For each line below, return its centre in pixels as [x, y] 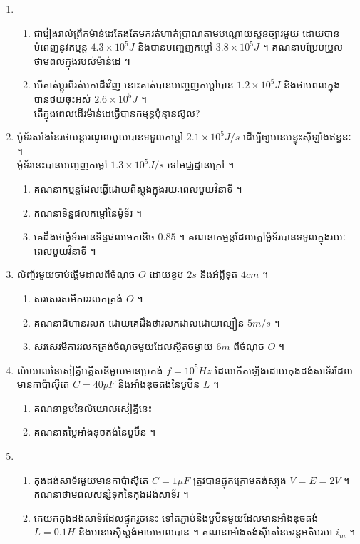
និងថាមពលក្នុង [312, 84]
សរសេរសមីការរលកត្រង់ [78, 298]
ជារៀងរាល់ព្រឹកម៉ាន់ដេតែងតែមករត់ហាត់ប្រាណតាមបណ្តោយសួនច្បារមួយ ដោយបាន [187, 32]
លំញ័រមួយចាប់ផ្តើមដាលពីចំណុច [76, 274]
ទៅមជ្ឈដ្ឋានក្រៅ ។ [201, 164]
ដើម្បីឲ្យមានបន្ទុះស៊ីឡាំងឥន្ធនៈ [297, 137]
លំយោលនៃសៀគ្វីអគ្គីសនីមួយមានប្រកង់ [90, 370]
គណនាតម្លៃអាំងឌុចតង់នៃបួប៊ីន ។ [95, 432]
